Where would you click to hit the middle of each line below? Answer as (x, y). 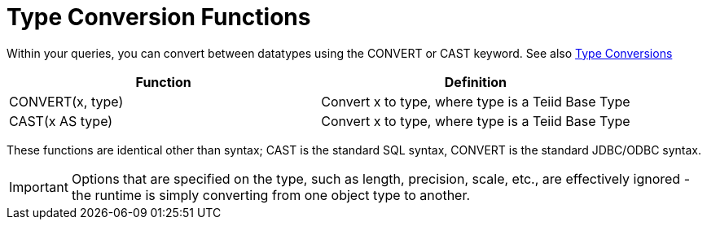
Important (39, 187)
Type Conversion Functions (159, 17)
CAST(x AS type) (61, 121)
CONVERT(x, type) (66, 101)
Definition (475, 82)
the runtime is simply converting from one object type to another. (271, 195)
